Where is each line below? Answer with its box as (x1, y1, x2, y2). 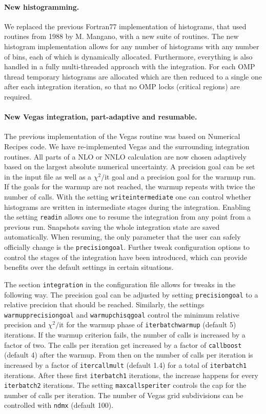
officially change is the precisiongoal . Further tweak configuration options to (4, 242, 250, 252)
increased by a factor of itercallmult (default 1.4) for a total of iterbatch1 (4, 359, 247, 370)
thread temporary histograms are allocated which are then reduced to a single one (4, 71, 262, 82)
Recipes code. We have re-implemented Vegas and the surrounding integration (4, 141, 250, 151)
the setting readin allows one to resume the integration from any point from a (4, 211, 251, 222)
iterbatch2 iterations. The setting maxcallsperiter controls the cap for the (4, 380, 247, 390)
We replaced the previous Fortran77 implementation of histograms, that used (4, 21, 247, 31)
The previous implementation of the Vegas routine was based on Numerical (4, 131, 240, 142)
